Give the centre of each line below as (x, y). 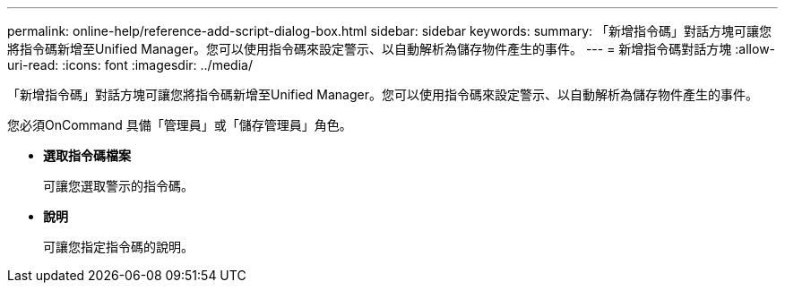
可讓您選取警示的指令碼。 (118, 186)
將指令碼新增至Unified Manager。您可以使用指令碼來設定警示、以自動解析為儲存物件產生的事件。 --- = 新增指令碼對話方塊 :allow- (392, 49)
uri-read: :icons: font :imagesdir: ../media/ (130, 65)
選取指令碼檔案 (87, 155)
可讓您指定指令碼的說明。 (118, 247)
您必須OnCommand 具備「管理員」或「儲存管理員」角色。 (180, 125)
